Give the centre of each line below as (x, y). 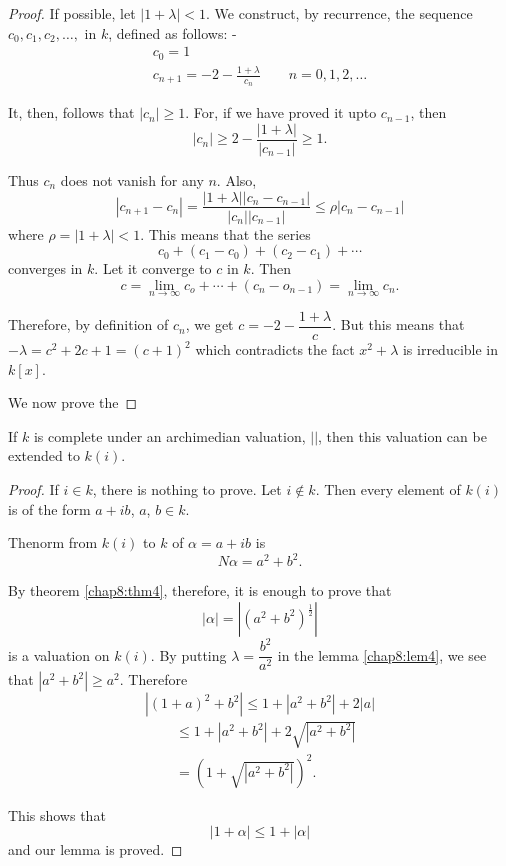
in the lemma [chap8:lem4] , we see (382, 654)
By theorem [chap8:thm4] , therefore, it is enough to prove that (200, 590)
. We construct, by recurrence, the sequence (339, 13)
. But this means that (398, 324)
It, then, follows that (71, 112)
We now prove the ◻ (73, 402)
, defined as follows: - (172, 32)
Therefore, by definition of (88, 324)
